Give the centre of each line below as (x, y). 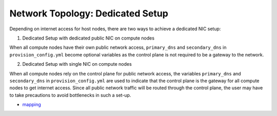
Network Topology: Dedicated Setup (89, 13)
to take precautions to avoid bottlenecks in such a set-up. (70, 95)
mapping (32, 105)
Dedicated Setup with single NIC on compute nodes (77, 64)
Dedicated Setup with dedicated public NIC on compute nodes (88, 38)
